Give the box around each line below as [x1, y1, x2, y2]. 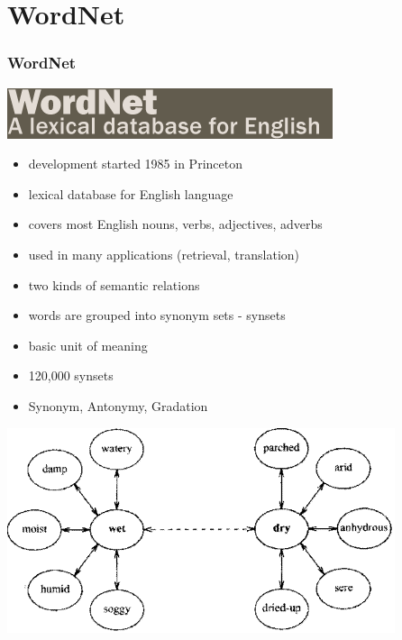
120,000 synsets [28, 366, 114, 385]
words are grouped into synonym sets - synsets [28, 306, 286, 325]
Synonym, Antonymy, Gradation [28, 396, 208, 415]
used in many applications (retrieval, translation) [28, 244, 300, 263]
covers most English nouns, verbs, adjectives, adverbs [28, 215, 323, 233]
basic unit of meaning [28, 335, 148, 354]
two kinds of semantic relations [28, 275, 200, 294]
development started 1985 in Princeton [28, 154, 242, 173]
